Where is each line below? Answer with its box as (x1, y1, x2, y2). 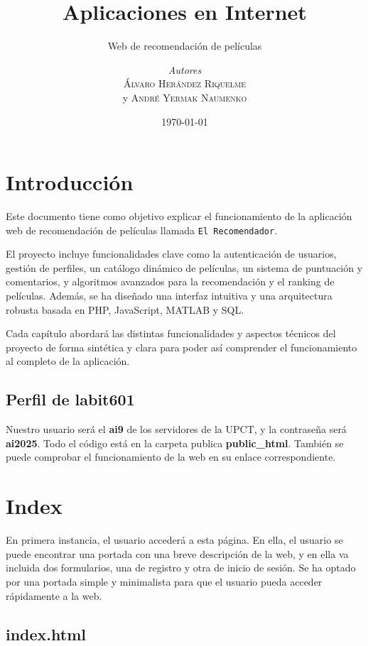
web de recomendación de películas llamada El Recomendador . (6, 222, 278, 237)
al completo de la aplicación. (6, 354, 130, 368)
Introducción (6, 168, 134, 197)
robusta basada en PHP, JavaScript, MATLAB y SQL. (6, 302, 244, 317)
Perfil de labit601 (6, 388, 135, 410)
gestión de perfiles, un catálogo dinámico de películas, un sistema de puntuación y (6, 260, 363, 275)
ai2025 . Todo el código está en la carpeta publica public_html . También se (6, 435, 344, 450)
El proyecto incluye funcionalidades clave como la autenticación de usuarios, (6, 246, 337, 261)
